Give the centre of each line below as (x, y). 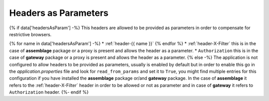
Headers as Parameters (59, 13)
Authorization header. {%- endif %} (49, 92)
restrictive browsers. (30, 34)
